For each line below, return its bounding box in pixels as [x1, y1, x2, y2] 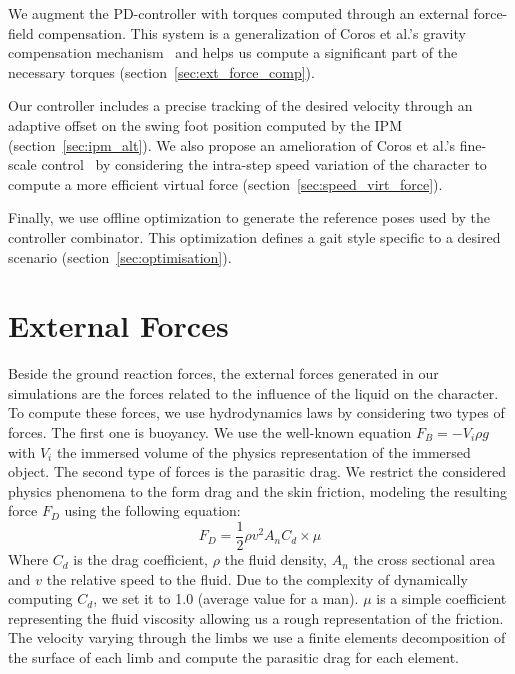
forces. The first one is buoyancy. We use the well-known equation [8, 422, 412, 443]
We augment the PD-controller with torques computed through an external [8, 3, 469, 23]
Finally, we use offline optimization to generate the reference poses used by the [8, 207, 491, 228]
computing [8, 588, 73, 609]
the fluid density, [224, 549, 327, 570]
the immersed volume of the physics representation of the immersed [56, 441, 471, 462]
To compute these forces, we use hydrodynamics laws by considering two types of [8, 402, 505, 423]
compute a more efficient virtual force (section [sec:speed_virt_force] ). [8, 173, 443, 194]
